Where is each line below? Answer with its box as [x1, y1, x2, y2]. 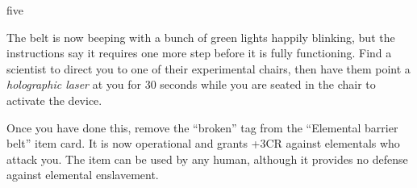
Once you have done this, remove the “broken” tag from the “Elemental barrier [6, 119, 398, 136]
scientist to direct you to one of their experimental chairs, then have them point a [6, 60, 411, 77]
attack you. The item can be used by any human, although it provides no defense [6, 150, 408, 167]
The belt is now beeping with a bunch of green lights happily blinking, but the [6, 28, 395, 45]
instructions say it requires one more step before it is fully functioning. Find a [6, 44, 392, 61]
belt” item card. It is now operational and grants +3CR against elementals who [6, 135, 400, 152]
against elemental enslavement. [6, 166, 159, 183]
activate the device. [6, 91, 102, 108]
